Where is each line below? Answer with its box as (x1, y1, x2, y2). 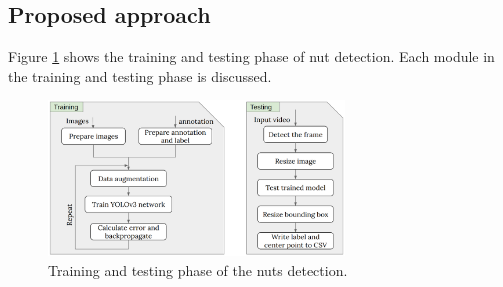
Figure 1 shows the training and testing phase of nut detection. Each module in (8, 46, 495, 67)
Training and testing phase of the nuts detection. (48, 259, 348, 280)
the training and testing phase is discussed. (8, 65, 272, 86)
